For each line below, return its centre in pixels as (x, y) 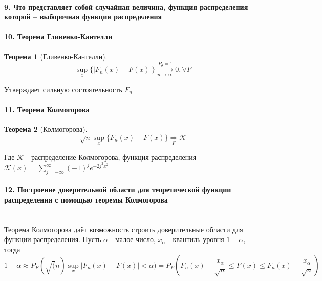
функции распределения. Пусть (53, 239)
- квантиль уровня (196, 239)
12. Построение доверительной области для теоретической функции (118, 189)
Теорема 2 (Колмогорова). (46, 128)
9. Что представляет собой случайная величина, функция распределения (126, 6)
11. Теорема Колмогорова (47, 109)
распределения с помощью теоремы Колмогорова (86, 200)
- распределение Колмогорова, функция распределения (111, 157)
